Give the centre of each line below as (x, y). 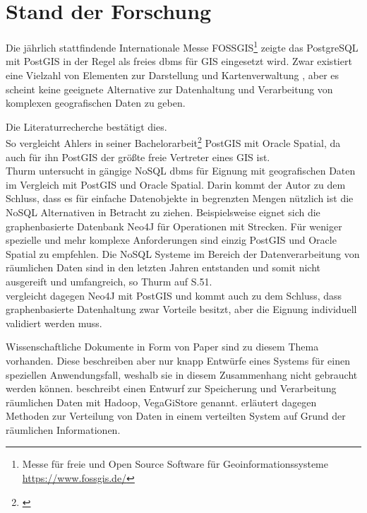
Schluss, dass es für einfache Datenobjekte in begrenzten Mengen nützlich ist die (180, 198)
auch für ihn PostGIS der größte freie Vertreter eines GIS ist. (138, 157)
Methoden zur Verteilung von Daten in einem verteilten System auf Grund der (176, 416)
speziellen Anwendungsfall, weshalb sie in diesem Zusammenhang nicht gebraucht (182, 374)
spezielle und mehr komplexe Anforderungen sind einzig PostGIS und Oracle (171, 240)
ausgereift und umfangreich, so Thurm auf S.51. (109, 281)
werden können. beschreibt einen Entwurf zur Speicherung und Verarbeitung (171, 388)
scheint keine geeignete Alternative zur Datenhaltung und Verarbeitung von (169, 89)
